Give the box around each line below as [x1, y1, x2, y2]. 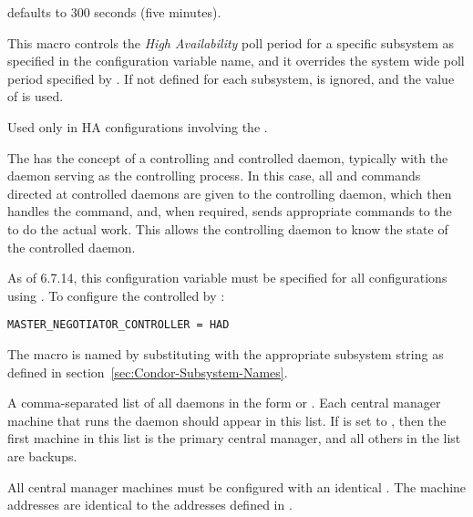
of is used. [7, 87, 64, 106]
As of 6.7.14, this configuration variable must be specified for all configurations [7, 268, 447, 287]
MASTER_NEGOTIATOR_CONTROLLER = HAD [7, 318, 230, 332]
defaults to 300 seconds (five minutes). [7, 3, 221, 21]
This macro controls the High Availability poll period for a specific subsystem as [7, 33, 455, 52]
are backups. [7, 446, 77, 465]
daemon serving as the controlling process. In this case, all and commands [7, 166, 421, 185]
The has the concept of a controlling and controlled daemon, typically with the [7, 148, 448, 167]
